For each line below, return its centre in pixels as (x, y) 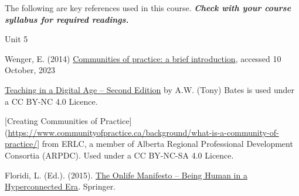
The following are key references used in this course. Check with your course (148, 8)
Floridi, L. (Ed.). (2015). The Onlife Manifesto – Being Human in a (126, 175)
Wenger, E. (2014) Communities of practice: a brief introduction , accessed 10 (143, 58)
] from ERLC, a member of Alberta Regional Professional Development (165, 144)
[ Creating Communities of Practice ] (68, 121)
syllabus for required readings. (67, 19)
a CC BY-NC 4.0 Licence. (51, 101)
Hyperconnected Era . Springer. (60, 186)
